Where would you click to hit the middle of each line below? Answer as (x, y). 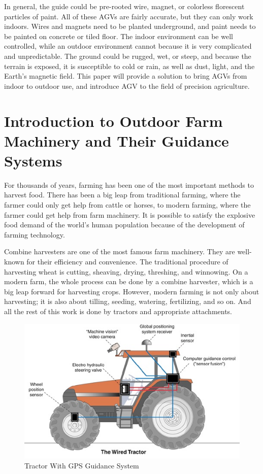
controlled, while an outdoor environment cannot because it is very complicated (128, 46)
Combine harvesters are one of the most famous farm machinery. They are (120, 251)
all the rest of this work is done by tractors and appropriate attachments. (118, 311)
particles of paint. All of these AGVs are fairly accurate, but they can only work (129, 16)
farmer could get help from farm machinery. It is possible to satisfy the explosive (130, 214)
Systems (33, 160)
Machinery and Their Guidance (117, 140)
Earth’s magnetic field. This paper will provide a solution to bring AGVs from (126, 76)
